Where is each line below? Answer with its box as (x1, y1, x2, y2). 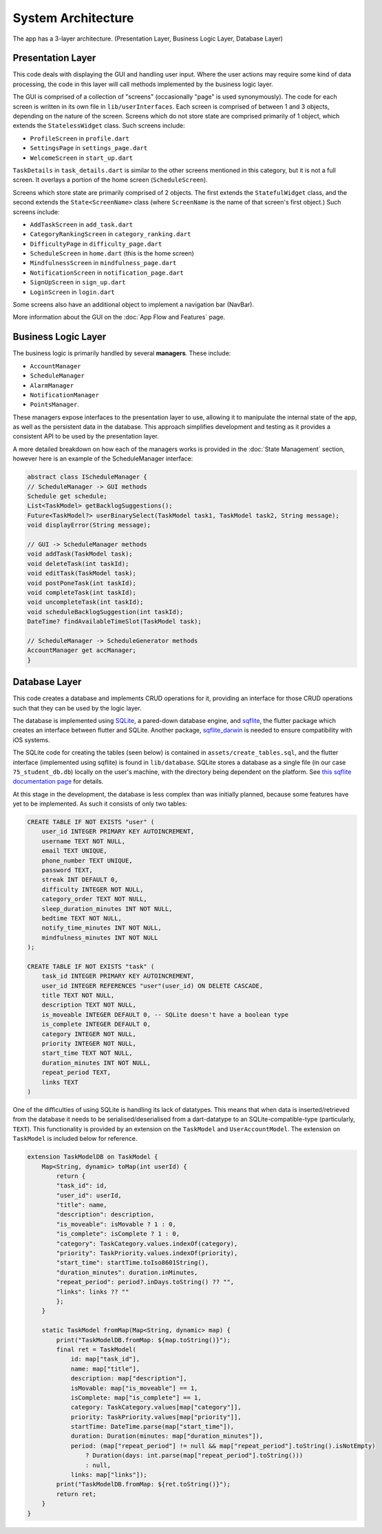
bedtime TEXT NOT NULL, (41, 914, 122, 922)
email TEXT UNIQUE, (41, 847, 108, 855)
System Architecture (12, 10, 134, 25)
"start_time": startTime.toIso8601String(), (56, 1259, 209, 1267)
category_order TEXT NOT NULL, (41, 895, 147, 903)
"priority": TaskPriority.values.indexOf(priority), (56, 1250, 238, 1257)
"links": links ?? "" (56, 1288, 129, 1296)
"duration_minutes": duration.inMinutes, (56, 1268, 198, 1276)
